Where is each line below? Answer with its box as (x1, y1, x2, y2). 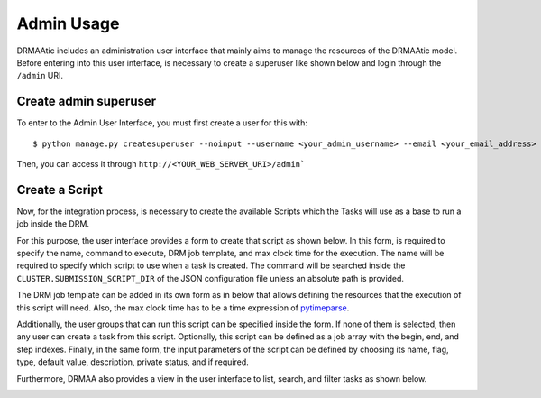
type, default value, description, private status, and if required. (16, 356, 250, 367)
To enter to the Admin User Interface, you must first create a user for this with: (16, 117, 308, 128)
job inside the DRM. (16, 218, 90, 229)
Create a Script (16, 181, 103, 198)
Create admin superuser (16, 94, 157, 109)
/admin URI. (16, 70, 63, 81)
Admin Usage (16, 14, 120, 33)
